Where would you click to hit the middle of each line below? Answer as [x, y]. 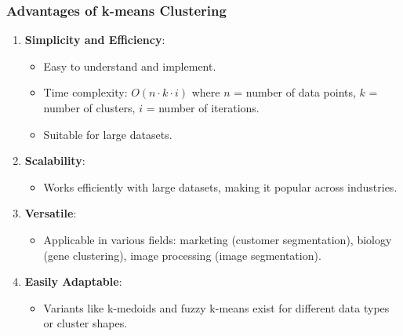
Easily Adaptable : [73, 281]
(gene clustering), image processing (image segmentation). [182, 255]
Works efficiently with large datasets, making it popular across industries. [220, 186]
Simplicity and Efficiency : [95, 40]
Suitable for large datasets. [108, 134]
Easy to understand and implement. [130, 66]
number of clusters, [89, 108]
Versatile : [51, 213]
